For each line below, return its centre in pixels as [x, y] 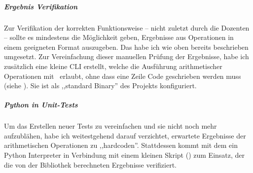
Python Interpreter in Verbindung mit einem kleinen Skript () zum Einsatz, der [125, 155]
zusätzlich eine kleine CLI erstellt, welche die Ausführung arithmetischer [113, 66]
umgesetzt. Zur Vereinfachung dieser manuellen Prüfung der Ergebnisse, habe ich [126, 56]
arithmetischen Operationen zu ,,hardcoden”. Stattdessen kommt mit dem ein [121, 145]
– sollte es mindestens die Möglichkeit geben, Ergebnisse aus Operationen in [119, 37]
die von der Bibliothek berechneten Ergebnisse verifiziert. [90, 164]
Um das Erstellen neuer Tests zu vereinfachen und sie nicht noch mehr [110, 126]
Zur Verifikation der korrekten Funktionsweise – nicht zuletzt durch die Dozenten [127, 27]
